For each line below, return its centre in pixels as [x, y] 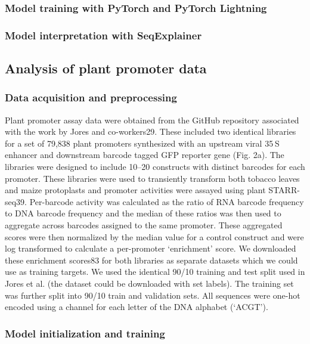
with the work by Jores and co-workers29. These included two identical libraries [151, 131]
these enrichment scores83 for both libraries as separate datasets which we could [151, 260]
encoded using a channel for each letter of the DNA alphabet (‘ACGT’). [137, 307]
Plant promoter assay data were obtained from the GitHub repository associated [152, 120]
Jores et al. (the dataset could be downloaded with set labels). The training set [149, 283]
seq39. [16, 201]
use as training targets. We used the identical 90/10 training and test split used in [155, 272]
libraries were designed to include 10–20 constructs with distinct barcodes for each [155, 167]
